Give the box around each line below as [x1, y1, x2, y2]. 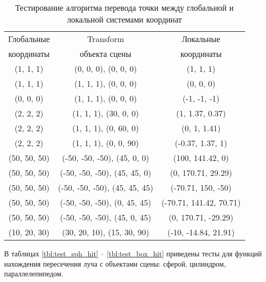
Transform [87, 33, 125, 45]
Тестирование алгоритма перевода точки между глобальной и [15, 2, 234, 13]
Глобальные [8, 33, 50, 45]
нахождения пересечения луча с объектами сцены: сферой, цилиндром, [4, 258, 226, 269]
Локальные [181, 33, 220, 45]
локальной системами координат [67, 13, 182, 25]
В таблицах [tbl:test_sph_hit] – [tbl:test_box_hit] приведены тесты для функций [4, 248, 262, 258]
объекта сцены [79, 48, 132, 59]
